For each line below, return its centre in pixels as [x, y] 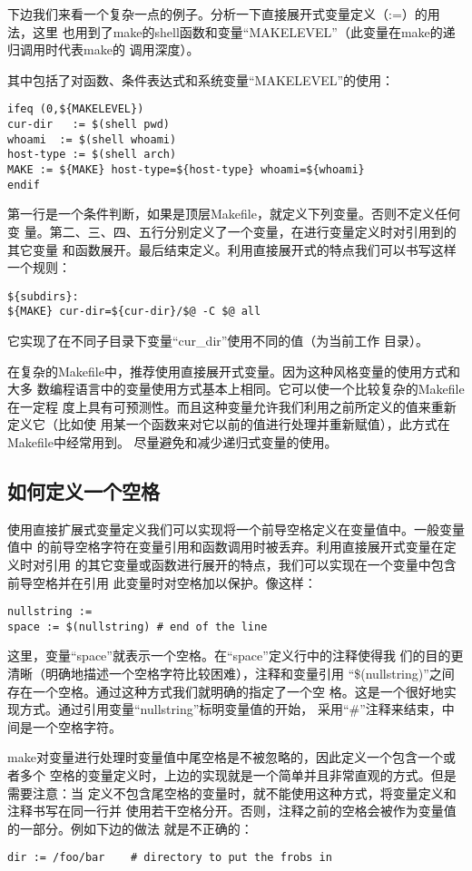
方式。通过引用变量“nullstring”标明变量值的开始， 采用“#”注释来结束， [231, 709]
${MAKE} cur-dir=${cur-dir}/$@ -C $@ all [134, 312]
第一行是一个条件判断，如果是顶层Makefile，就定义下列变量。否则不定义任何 [234, 214]
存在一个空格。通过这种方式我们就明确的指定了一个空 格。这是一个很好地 [226, 691]
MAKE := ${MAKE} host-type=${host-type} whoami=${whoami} [186, 170]
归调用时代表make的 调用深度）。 [103, 49]
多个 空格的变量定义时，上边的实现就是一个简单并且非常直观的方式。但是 [238, 775]
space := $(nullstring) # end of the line [138, 626]
